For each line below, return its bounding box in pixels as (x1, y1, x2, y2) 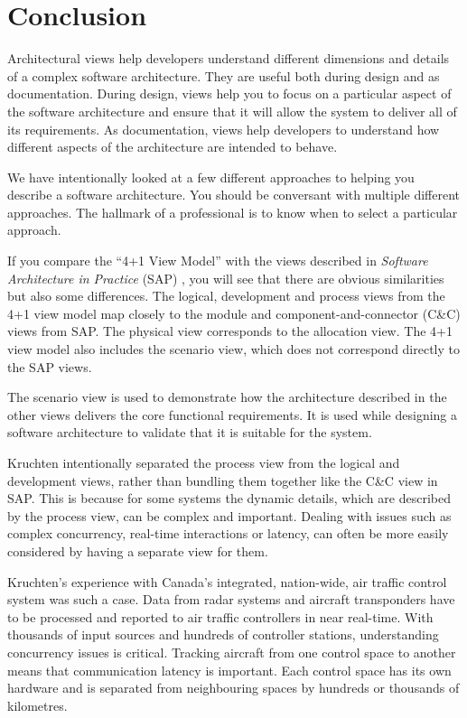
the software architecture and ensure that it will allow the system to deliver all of (7, 101, 457, 120)
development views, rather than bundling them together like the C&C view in (7, 471, 438, 490)
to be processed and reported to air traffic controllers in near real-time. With (7, 607, 434, 626)
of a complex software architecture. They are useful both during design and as (7, 66, 440, 85)
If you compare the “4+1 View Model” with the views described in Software (7, 251, 428, 270)
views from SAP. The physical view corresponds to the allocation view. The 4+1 (7, 322, 453, 340)
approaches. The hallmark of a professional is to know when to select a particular (7, 202, 458, 221)
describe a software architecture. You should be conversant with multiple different (7, 185, 461, 204)
